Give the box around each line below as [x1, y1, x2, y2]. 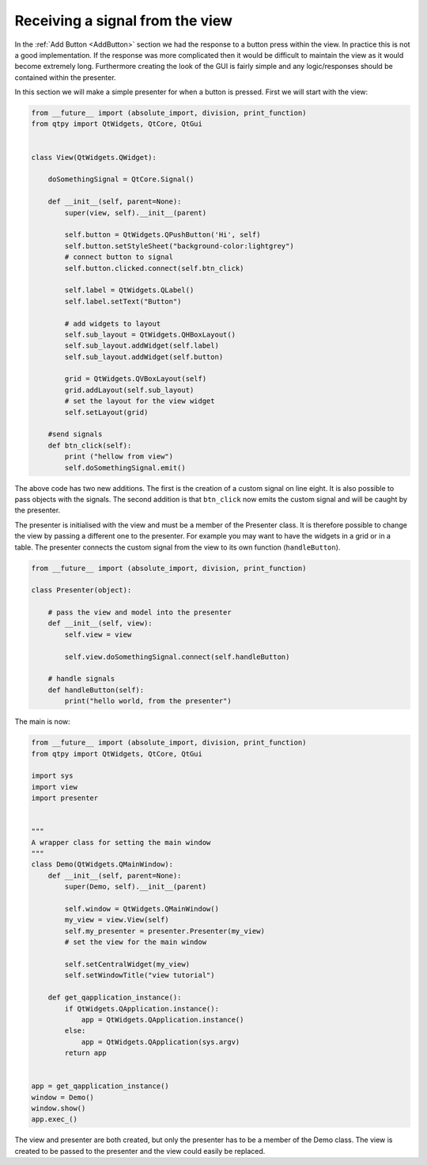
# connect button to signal [64, 253, 174, 261]
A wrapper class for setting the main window [31, 838, 211, 847]
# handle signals [47, 674, 115, 683]
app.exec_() [31, 1115, 78, 1124]
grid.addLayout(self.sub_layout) [64, 385, 195, 394]
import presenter [31, 794, 99, 803]
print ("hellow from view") [64, 452, 174, 461]
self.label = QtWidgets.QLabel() [64, 286, 195, 295]
